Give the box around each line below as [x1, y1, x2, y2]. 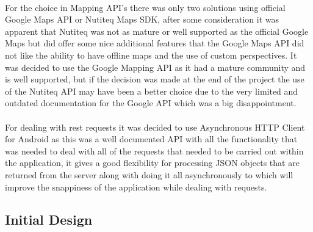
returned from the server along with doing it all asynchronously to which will [5, 168, 293, 181]
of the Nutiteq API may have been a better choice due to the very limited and [5, 84, 298, 97]
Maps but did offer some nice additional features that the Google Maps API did [5, 37, 304, 49]
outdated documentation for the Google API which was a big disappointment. [5, 96, 297, 109]
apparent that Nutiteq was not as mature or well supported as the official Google [5, 24, 309, 37]
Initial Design [5, 210, 93, 229]
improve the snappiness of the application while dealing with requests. [5, 180, 267, 193]
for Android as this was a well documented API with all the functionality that [5, 132, 298, 145]
